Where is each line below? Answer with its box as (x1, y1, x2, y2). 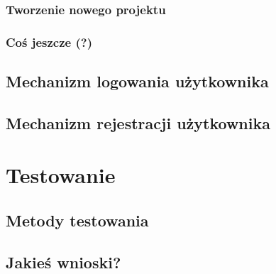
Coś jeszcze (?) (6, 33, 92, 50)
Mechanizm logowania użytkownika (6, 70, 269, 92)
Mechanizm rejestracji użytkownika (6, 111, 270, 133)
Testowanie (6, 160, 116, 190)
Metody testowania (6, 209, 149, 231)
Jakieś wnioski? (6, 251, 121, 273)
